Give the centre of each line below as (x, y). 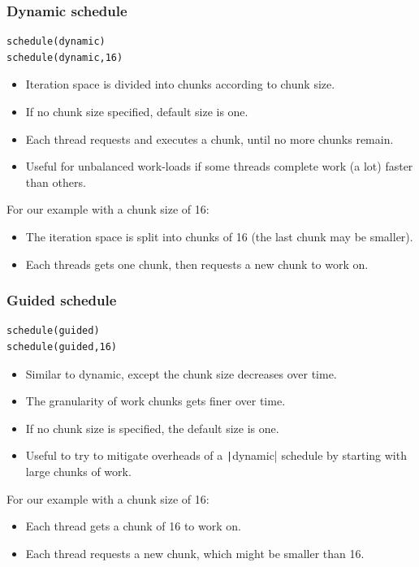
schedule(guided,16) (62, 346)
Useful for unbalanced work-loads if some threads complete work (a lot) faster (219, 166)
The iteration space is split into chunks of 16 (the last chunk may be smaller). (219, 236)
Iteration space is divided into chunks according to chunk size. (180, 84)
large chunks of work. (78, 471)
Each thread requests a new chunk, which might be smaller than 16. (195, 553)
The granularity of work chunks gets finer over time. (156, 401)
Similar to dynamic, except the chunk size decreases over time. (181, 373)
